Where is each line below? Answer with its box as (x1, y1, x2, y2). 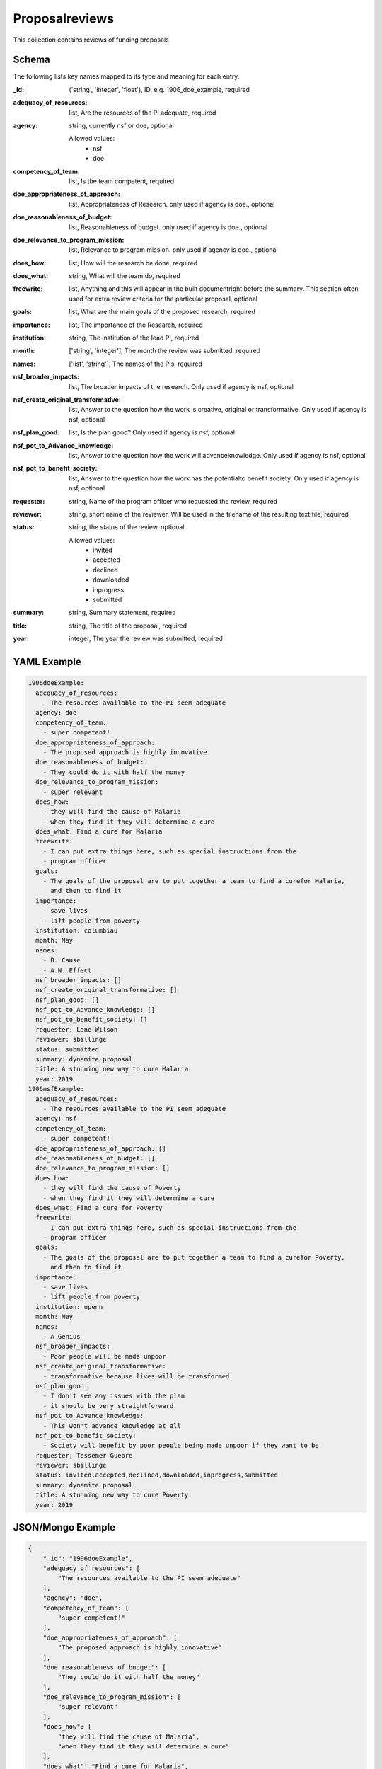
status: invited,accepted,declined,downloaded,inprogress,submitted (35, 1471, 279, 1479)
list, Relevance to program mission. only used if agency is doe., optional (69, 246, 279, 254)
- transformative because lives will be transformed (42, 1372, 230, 1380)
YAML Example (13, 656, 81, 668)
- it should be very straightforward (42, 1402, 174, 1410)
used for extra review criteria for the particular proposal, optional (69, 294, 258, 303)
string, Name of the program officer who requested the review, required (69, 497, 278, 505)
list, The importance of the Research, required (69, 321, 203, 329)
